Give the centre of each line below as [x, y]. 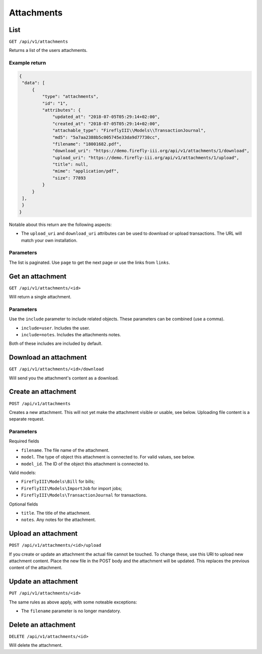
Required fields [24, 441]
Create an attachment [43, 392]
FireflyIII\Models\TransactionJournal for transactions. [84, 495]
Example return [27, 63]
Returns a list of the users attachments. [48, 50]
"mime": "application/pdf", [86, 171]
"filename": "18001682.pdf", [87, 144]
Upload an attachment [43, 534]
